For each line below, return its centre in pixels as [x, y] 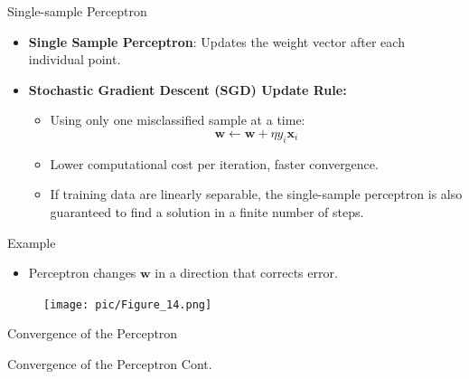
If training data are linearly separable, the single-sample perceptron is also [256, 194]
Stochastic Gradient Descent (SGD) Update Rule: [188, 89]
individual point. [75, 59]
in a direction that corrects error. [246, 273]
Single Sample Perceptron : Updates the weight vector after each [216, 41]
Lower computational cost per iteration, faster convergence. [214, 163]
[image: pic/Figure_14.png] [128, 304]
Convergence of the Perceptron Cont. [110, 363]
